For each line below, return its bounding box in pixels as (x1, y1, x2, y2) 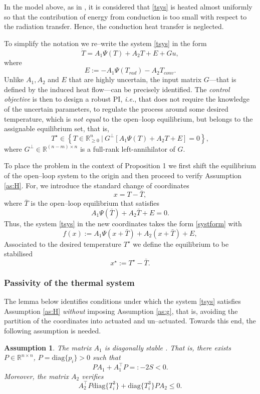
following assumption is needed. (4, 325, 101, 335)
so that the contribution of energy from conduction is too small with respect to (4, 11, 247, 22)
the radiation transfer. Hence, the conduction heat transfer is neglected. (4, 21, 224, 32)
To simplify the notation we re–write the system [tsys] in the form (4, 38, 207, 48)
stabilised (4, 248, 33, 259)
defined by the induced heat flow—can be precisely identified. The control (4, 84, 230, 94)
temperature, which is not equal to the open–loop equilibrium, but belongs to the (4, 113, 253, 124)
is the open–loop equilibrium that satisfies (31, 198, 159, 208)
